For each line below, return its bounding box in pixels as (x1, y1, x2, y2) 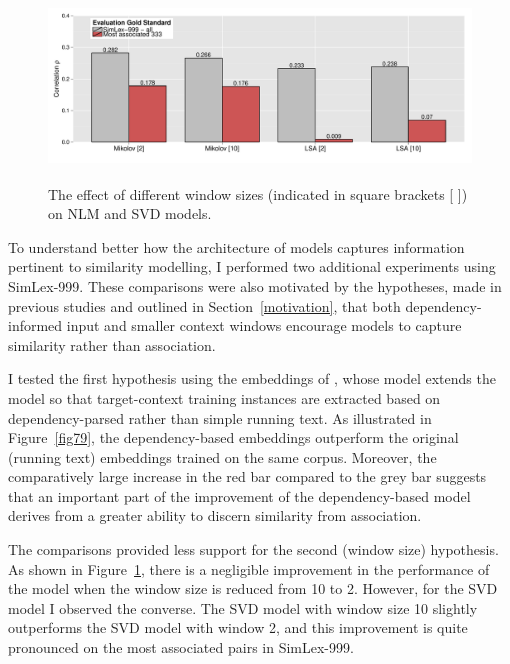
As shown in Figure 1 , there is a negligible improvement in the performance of (8, 558, 490, 579)
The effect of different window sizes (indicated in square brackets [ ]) (48, 183, 468, 204)
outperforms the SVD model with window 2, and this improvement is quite (8, 617, 468, 638)
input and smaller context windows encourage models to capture (66, 315, 462, 336)
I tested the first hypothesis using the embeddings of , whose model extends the (8, 368, 496, 389)
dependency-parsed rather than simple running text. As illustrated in (8, 407, 432, 428)
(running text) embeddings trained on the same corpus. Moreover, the (8, 446, 437, 467)
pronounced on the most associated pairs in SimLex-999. (8, 637, 354, 658)
